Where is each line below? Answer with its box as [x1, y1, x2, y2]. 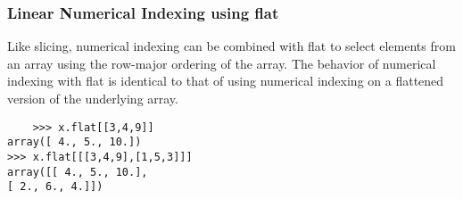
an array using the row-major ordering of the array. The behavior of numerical [7, 54, 436, 72]
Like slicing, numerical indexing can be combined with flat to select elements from [7, 37, 456, 55]
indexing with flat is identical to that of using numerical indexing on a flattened [7, 71, 444, 90]
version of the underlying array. [7, 89, 178, 107]
